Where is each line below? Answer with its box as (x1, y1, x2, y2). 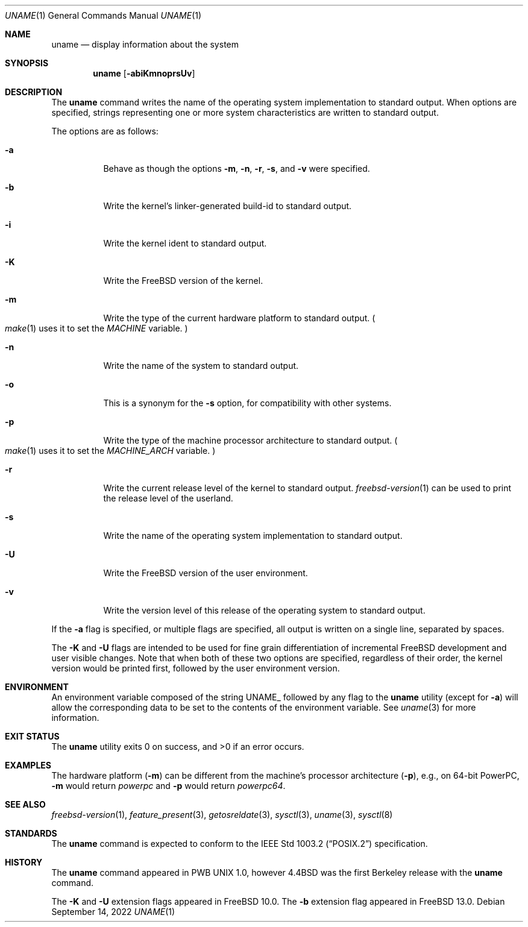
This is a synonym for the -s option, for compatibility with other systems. (103, 398, 392, 408)
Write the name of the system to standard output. (103, 360, 299, 371)
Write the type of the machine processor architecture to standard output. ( (103, 435, 398, 445)
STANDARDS (5, 828, 57, 838)
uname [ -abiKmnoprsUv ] (93, 68, 195, 78)
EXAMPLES (5, 760, 51, 770)
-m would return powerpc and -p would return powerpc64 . (51, 781, 286, 791)
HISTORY (5, 857, 43, 867)
